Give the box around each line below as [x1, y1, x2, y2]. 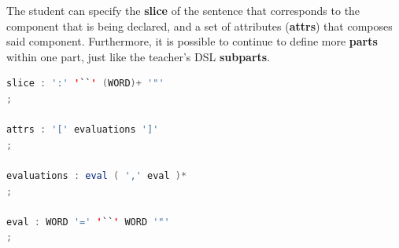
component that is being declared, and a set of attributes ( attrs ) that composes [6, 17, 393, 34]
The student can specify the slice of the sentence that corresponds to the [6, 2, 360, 18]
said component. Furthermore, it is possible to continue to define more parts [6, 33, 378, 49]
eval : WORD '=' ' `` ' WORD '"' [6, 216, 170, 228]
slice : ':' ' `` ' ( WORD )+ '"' [6, 78, 164, 89]
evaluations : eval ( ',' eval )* [6, 170, 187, 181]
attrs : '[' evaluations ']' [6, 124, 159, 136]
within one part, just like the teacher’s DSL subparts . [6, 48, 271, 64]
